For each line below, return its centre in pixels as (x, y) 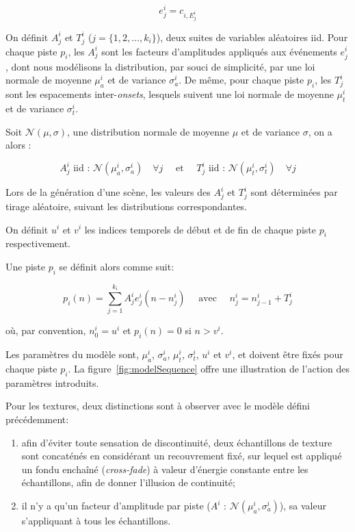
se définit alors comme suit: (117, 266)
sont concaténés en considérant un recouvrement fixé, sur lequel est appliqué (182, 456)
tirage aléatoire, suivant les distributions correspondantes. (127, 206)
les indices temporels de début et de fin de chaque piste (200, 229)
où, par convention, (46, 330)
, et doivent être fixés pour (288, 354)
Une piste (26, 266)
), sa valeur (303, 506)
